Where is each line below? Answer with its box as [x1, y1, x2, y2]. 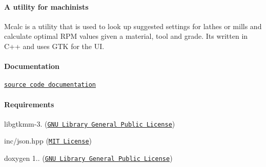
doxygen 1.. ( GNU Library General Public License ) [4, 153, 173, 163]
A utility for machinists [4, 1, 89, 12]
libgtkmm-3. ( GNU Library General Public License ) [4, 118, 175, 129]
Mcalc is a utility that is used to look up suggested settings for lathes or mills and [4, 20, 262, 31]
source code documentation [4, 81, 96, 89]
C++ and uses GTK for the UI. [4, 40, 105, 51]
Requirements [4, 99, 54, 109]
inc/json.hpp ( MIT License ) [4, 135, 92, 146]
